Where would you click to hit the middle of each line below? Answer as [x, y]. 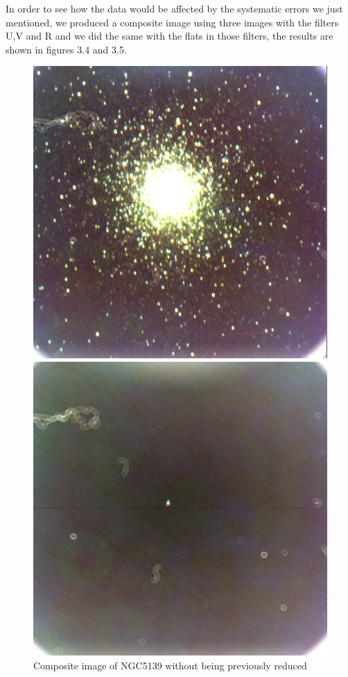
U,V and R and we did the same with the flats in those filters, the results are [169, 36]
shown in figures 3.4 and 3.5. [66, 49]
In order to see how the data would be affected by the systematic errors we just [174, 8]
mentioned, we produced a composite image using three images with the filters [172, 22]
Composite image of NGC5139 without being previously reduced [170, 665]
